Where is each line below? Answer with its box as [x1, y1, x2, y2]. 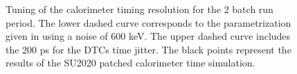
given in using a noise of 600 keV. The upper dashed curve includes [6, 29, 291, 43]
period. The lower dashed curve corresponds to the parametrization [6, 15, 291, 29]
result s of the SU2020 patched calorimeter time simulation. [6, 56, 255, 70]
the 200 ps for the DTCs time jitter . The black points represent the [6, 42, 291, 56]
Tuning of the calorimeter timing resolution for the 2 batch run [6, 2, 273, 16]
